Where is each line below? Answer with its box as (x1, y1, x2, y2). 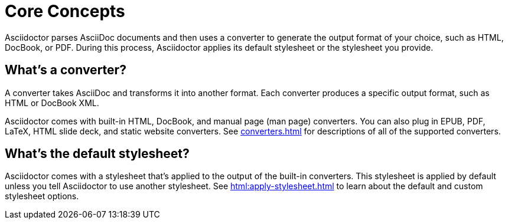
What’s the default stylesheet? (5, 146, 190, 162)
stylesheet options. (5, 191, 79, 202)
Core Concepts (5, 1, 125, 21)
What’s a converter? (5, 62, 126, 78)
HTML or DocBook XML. (5, 97, 99, 108)
